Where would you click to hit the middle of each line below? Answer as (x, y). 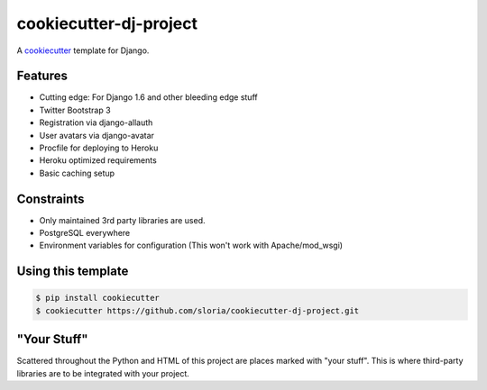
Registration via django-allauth (96, 122)
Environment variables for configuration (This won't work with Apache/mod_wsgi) (191, 245)
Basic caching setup (77, 173)
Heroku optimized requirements (98, 160)
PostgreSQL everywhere (85, 233)
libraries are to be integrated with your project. (103, 373)
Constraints (51, 199)
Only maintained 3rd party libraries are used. (122, 220)
